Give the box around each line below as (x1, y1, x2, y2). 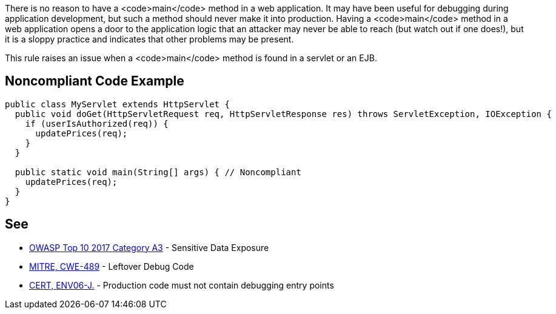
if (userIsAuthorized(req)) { (25, 118, 169, 129)
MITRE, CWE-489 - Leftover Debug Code (29, 261, 194, 272)
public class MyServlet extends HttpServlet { (5, 99, 230, 109)
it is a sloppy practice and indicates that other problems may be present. (5, 34, 294, 44)
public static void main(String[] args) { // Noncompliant (15, 167, 301, 177)
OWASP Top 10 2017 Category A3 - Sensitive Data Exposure (29, 242, 269, 253)
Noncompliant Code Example (5, 73, 184, 89)
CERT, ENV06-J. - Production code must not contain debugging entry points (29, 279, 334, 290)
